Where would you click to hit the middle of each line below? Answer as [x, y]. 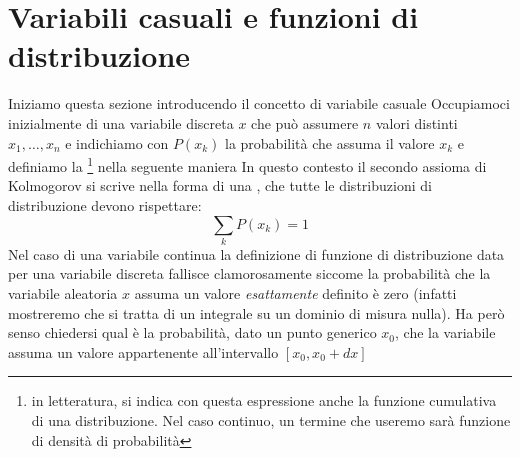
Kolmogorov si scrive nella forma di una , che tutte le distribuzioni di [220, 185]
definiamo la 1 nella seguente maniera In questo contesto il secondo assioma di [247, 164]
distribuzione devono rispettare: [105, 204]
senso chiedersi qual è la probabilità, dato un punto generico [192, 332]
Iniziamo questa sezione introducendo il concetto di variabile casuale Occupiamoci [259, 103]
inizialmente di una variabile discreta [121, 122]
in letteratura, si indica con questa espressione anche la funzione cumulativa [264, 400]
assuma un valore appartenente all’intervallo [143, 351]
